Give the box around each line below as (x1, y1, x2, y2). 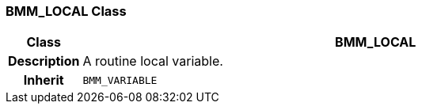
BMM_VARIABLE (82, 74, 158, 86)
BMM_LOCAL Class (6, 3, 127, 19)
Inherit (23, 72, 64, 89)
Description (8, 53, 80, 70)
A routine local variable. (82, 53, 223, 70)
